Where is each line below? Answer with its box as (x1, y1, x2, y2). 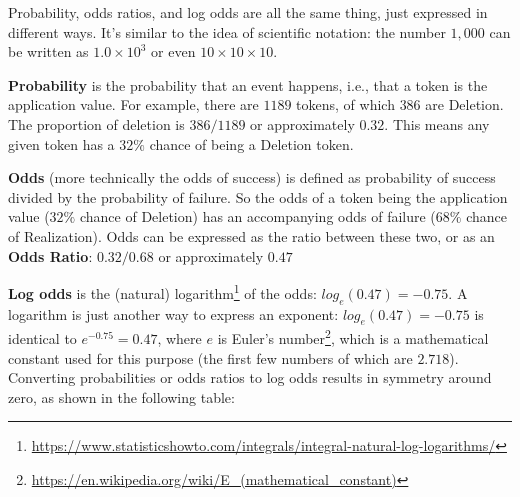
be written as (8, 41, 89, 62)
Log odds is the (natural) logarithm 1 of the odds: (8, 280, 317, 303)
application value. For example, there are (8, 94, 259, 115)
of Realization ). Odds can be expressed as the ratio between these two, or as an (8, 225, 495, 246)
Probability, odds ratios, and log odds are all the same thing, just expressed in (8, 2, 488, 22)
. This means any (384, 113, 490, 134)
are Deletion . (425, 94, 504, 115)
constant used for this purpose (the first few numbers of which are (8, 347, 413, 368)
